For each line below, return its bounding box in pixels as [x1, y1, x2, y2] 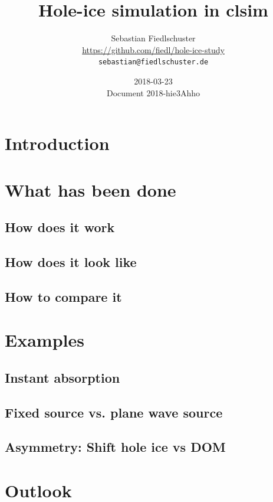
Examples [5, 328, 84, 352]
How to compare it [5, 287, 122, 305]
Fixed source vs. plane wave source [5, 403, 223, 421]
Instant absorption [5, 368, 120, 386]
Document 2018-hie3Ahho [106, 86, 200, 99]
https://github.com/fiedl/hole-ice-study [82, 43, 225, 56]
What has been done [5, 177, 176, 201]
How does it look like [5, 252, 137, 270]
